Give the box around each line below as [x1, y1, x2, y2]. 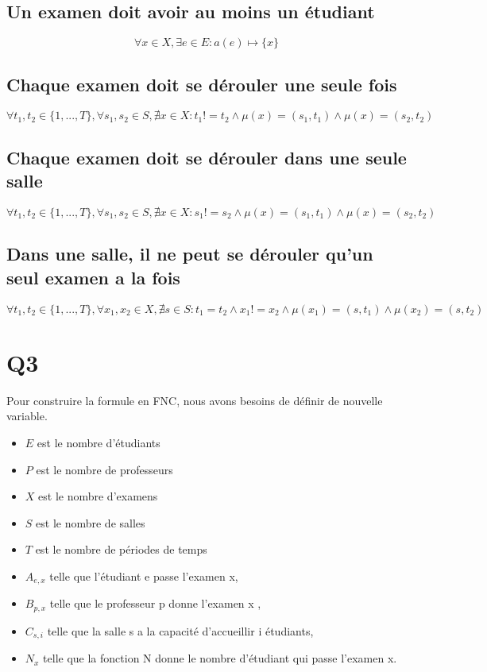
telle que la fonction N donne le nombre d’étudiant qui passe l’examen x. [43, 650, 397, 666]
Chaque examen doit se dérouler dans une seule [6, 145, 407, 169]
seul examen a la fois [6, 265, 180, 289]
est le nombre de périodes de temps [35, 541, 207, 558]
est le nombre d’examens [38, 488, 158, 504]
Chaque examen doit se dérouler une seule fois [6, 71, 397, 96]
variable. [6, 407, 48, 424]
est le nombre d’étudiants [37, 434, 160, 450]
